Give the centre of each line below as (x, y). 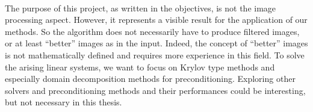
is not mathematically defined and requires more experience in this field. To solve (155, 54)
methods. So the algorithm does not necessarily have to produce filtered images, (152, 31)
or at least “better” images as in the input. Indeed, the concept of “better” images (156, 43)
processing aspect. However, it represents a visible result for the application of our (156, 20)
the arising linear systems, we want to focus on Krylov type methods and (140, 67)
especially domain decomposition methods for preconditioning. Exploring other (150, 79)
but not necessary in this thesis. (64, 102)
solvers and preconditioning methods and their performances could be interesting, (155, 90)
